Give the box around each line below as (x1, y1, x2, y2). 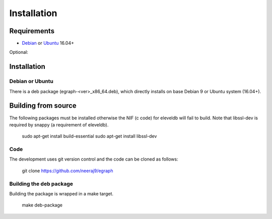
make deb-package (22, 202, 63, 208)
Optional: (9, 49, 29, 55)
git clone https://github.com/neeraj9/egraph (22, 168, 113, 174)
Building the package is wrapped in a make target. (9, 190, 113, 196)
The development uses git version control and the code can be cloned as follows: (9, 156, 178, 162)
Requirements (9, 27, 55, 35)
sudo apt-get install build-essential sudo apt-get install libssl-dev (22, 133, 157, 139)
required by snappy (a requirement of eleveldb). (9, 121, 109, 128)
